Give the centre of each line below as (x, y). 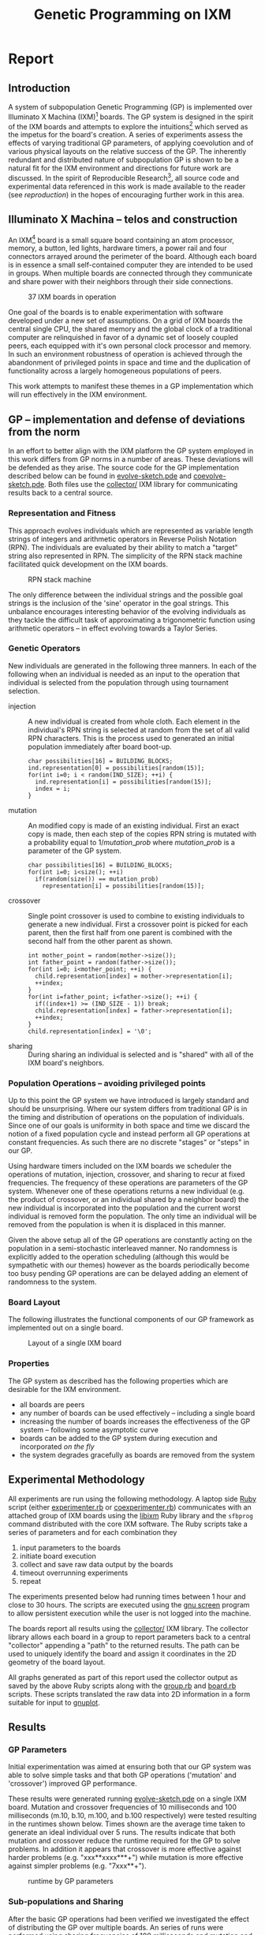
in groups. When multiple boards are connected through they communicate (130, 273)
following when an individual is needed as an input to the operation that (124, 674)
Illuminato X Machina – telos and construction (123, 220)
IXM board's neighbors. (66, 1062)
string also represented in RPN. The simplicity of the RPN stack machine (125, 556)
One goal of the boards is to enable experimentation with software (116, 313)
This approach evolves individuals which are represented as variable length (131, 530)
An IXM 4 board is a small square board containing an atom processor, (121, 239)
